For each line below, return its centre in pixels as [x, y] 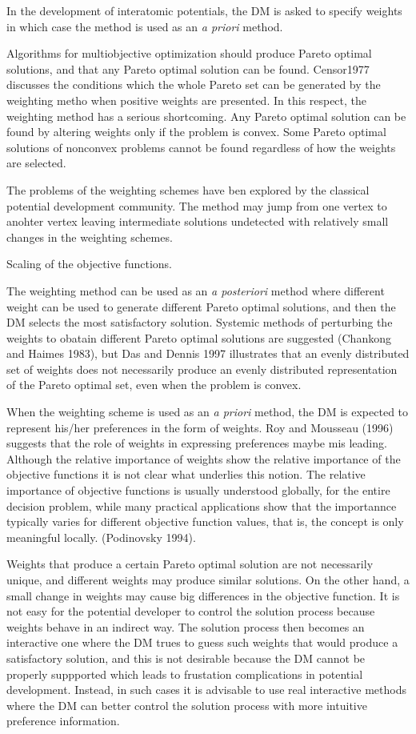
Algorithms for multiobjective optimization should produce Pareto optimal [189, 53]
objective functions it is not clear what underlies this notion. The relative [186, 474]
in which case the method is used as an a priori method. [145, 26]
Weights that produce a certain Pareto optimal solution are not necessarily [190, 564]
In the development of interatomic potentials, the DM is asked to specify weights [204, 10]
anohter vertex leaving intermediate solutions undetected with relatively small [198, 221]
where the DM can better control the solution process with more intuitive [187, 705]
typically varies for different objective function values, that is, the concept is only [205, 521]
